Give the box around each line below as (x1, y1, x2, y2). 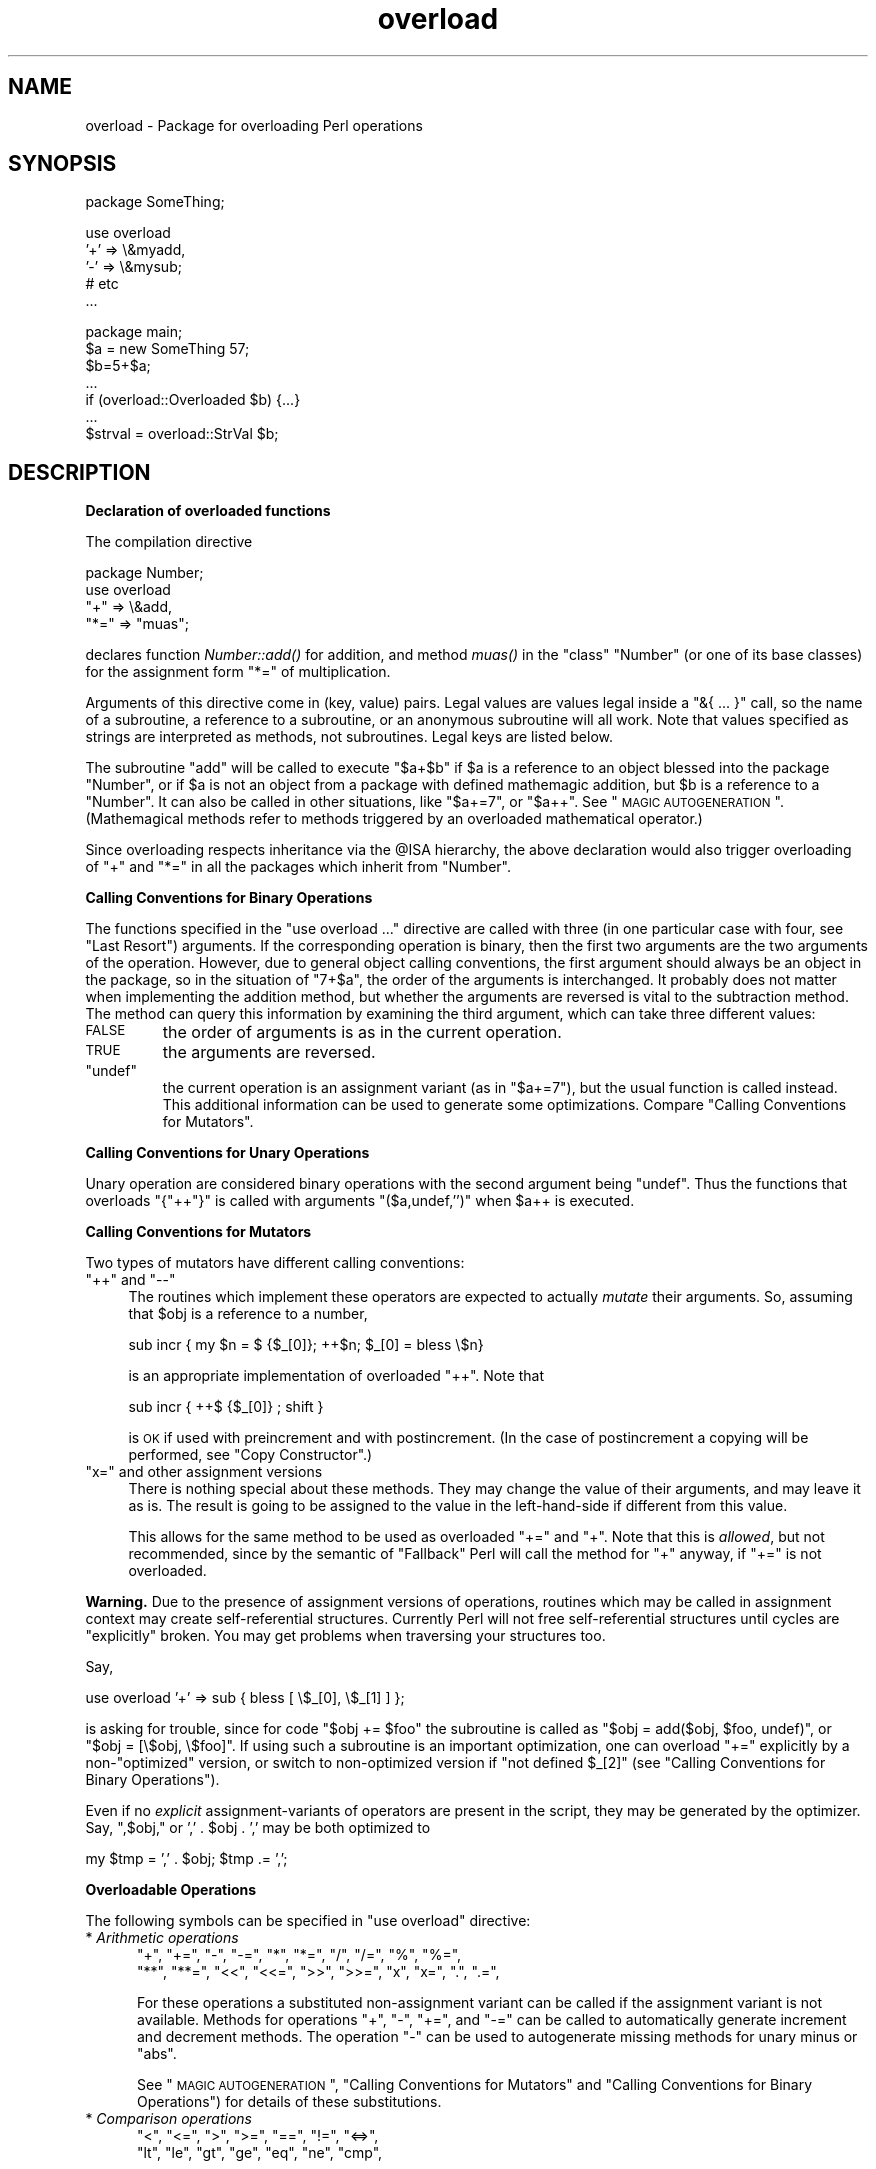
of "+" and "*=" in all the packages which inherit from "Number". (85, 858, 511, 876)
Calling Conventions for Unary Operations (85, 1144, 370, 1162)
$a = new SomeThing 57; (85, 340, 250, 358)
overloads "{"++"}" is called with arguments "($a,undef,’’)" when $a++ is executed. (85, 1192, 635, 1210)
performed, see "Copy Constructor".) (128, 1446, 373, 1464)
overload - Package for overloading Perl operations (85, 116, 423, 134)
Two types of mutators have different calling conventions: (85, 1254, 465, 1272)
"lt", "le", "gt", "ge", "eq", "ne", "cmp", (137, 2144, 383, 2162)
